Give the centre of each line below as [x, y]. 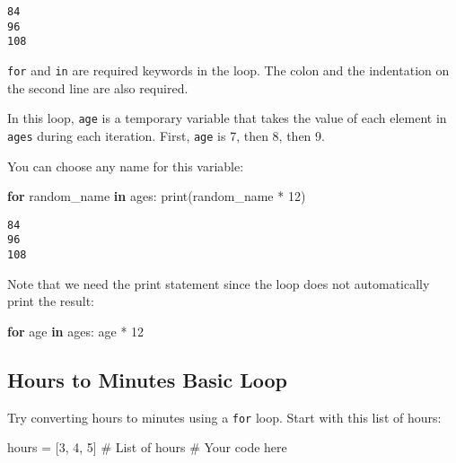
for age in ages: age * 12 [76, 331]
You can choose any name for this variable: [126, 166]
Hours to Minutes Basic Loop [147, 379]
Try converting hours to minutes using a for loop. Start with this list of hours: [224, 417]
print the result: [51, 301]
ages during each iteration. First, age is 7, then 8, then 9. [166, 135]
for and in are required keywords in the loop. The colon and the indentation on [228, 70]
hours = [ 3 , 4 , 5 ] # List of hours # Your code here [147, 447]
